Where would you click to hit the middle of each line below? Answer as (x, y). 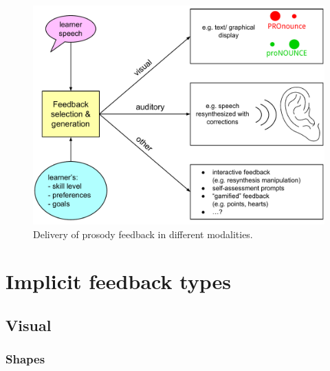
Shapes (25, 359)
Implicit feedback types (119, 281)
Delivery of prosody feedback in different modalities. (143, 234)
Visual (29, 325)
